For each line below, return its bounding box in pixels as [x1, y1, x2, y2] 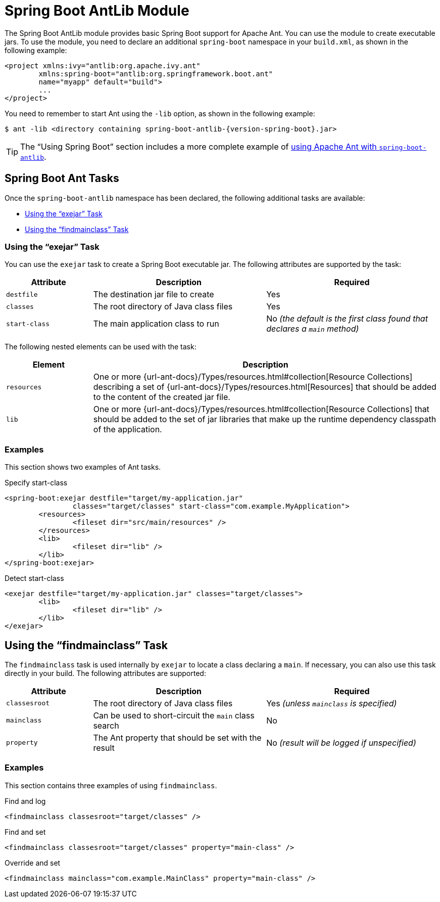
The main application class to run [93, 319, 219, 329]
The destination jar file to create [93, 289, 214, 300]
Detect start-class [5, 574, 64, 583]
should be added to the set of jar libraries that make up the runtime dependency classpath [93, 414, 436, 425]
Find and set [5, 827, 46, 836]
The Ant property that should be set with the [93, 732, 262, 743]
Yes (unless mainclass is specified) [266, 698, 397, 708]
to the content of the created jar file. [93, 392, 230, 402]
